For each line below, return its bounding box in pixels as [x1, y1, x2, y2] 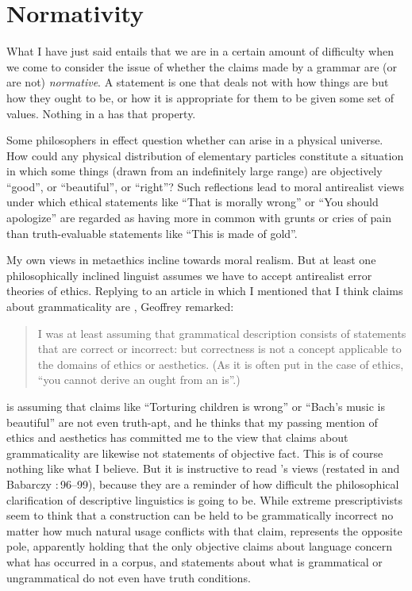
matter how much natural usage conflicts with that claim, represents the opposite [6, 522, 402, 539]
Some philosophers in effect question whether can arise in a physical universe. [6, 132, 383, 148]
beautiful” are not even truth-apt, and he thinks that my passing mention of [6, 413, 378, 430]
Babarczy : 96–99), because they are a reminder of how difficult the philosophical [6, 475, 399, 492]
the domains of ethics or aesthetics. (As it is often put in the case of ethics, [37, 355, 404, 372]
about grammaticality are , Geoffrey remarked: [6, 298, 234, 315]
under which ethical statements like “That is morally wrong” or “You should [6, 194, 379, 210]
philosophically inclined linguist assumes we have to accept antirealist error [6, 267, 372, 283]
